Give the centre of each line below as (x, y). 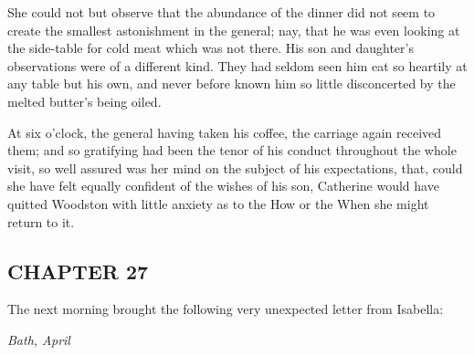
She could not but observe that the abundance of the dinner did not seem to (221, 12)
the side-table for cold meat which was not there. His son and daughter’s (211, 48)
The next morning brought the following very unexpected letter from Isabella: (226, 309)
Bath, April (39, 339)
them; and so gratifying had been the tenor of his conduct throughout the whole (232, 150)
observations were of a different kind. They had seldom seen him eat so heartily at (237, 65)
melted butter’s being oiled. (84, 101)
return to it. (41, 221)
